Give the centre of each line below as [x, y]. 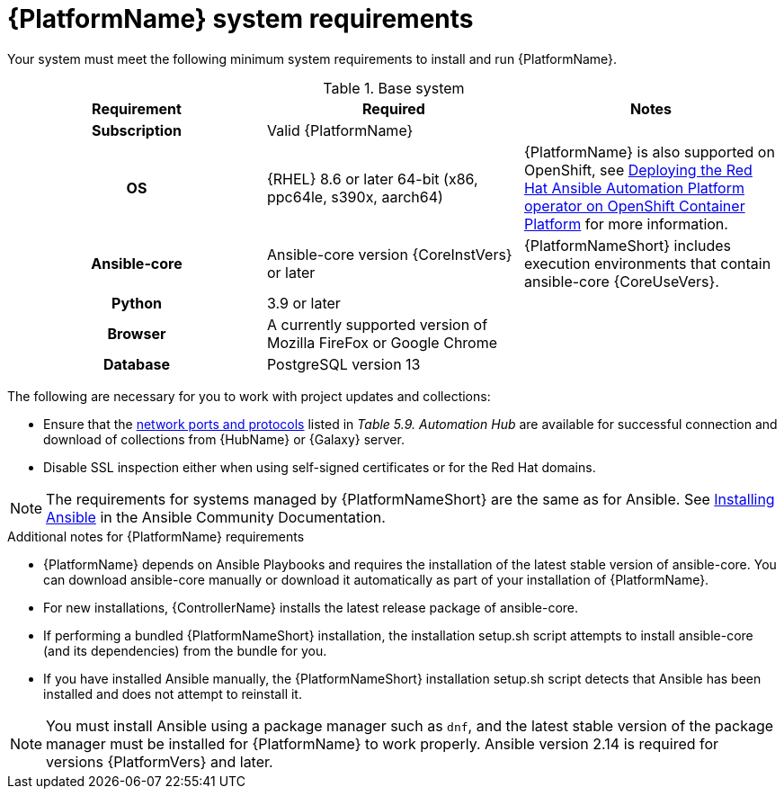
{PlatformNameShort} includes [627, 245]
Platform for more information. [626, 224]
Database [137, 364]
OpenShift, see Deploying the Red [638, 170]
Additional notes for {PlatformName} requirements [156, 536]
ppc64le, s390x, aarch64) [355, 197]
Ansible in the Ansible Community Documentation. [216, 517]
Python [137, 303]
